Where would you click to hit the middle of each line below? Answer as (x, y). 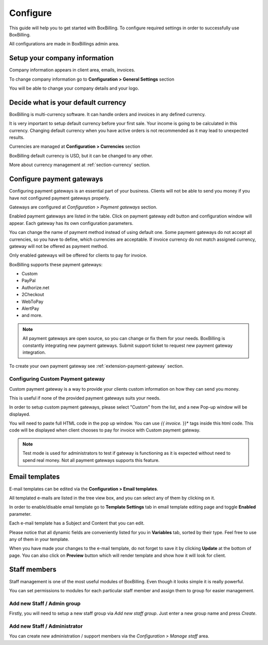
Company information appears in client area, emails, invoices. (72, 70)
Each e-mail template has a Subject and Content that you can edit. (77, 523)
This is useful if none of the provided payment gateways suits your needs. (85, 398)
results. (17, 137)
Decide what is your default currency (68, 102)
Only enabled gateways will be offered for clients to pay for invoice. (78, 255)
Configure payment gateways (56, 179)
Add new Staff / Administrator (46, 626)
